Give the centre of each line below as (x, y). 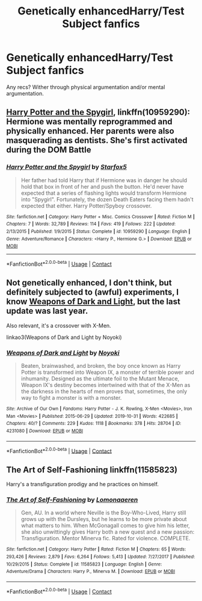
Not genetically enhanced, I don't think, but (89, 283)
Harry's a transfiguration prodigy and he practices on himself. (83, 484)
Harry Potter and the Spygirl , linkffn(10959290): (98, 112)
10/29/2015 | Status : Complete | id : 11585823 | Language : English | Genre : (84, 564)
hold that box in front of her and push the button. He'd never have (103, 186)
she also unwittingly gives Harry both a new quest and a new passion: (108, 532)
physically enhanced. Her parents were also (90, 131)
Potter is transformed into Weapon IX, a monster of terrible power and (107, 372)
